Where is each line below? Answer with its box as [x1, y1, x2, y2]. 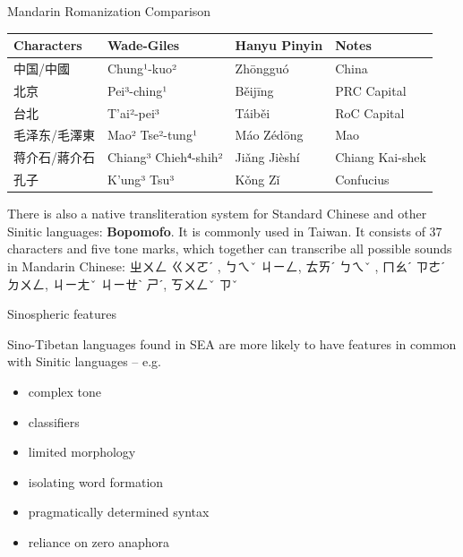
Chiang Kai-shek [335, 148, 426, 167]
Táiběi [235, 103, 270, 122]
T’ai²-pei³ [107, 103, 159, 122]
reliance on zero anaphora [28, 532, 170, 551]
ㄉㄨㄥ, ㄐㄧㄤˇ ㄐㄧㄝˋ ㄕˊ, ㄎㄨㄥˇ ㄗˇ [7, 274, 238, 293]
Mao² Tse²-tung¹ [107, 125, 198, 144]
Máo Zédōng [235, 125, 304, 144]
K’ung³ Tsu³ [107, 170, 175, 189]
